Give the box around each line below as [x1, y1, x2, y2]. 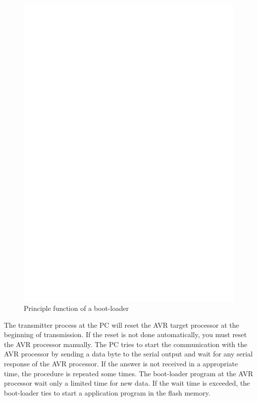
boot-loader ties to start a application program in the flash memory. [4, 387, 210, 398]
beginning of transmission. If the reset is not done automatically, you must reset [4, 329, 247, 340]
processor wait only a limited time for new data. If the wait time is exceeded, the [4, 378, 250, 388]
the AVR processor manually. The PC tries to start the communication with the [4, 339, 248, 349]
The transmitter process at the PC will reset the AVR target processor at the [4, 319, 239, 330]
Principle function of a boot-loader [24, 303, 129, 313]
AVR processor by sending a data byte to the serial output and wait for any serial [4, 349, 253, 359]
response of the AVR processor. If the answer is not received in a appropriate [4, 358, 238, 369]
